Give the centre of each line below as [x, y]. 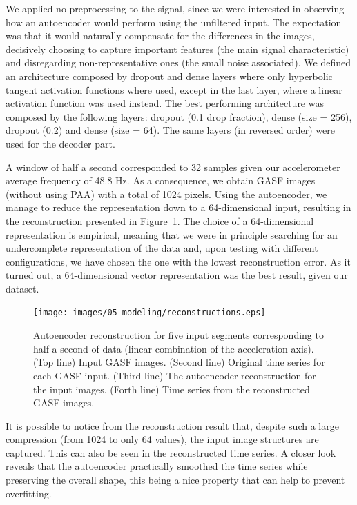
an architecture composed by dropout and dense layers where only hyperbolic [169, 76]
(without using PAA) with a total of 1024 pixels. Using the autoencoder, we [166, 194]
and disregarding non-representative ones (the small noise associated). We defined [178, 62]
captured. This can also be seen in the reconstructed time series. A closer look [171, 452]
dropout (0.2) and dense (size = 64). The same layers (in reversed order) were [170, 130]
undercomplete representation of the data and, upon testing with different [162, 248]
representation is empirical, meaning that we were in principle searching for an [172, 234]
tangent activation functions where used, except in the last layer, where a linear [174, 89]
